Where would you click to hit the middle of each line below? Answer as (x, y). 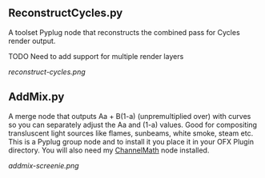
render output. (32, 41)
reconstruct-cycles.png (47, 72)
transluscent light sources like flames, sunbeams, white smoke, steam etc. (131, 133)
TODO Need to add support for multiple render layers (96, 56)
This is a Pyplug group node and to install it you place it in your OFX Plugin (131, 141)
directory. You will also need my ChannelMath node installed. (109, 150)
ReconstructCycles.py (66, 13)
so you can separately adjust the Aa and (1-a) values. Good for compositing (133, 125)
